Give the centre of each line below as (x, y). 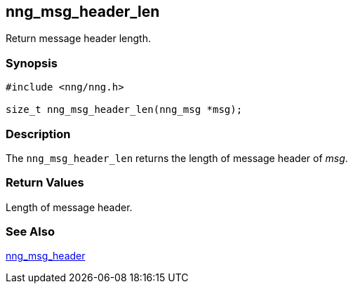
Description (38, 134)
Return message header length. (78, 39)
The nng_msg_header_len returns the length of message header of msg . (177, 158)
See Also (30, 232)
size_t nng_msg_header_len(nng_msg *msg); (124, 110)
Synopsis (32, 63)
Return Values (45, 183)
